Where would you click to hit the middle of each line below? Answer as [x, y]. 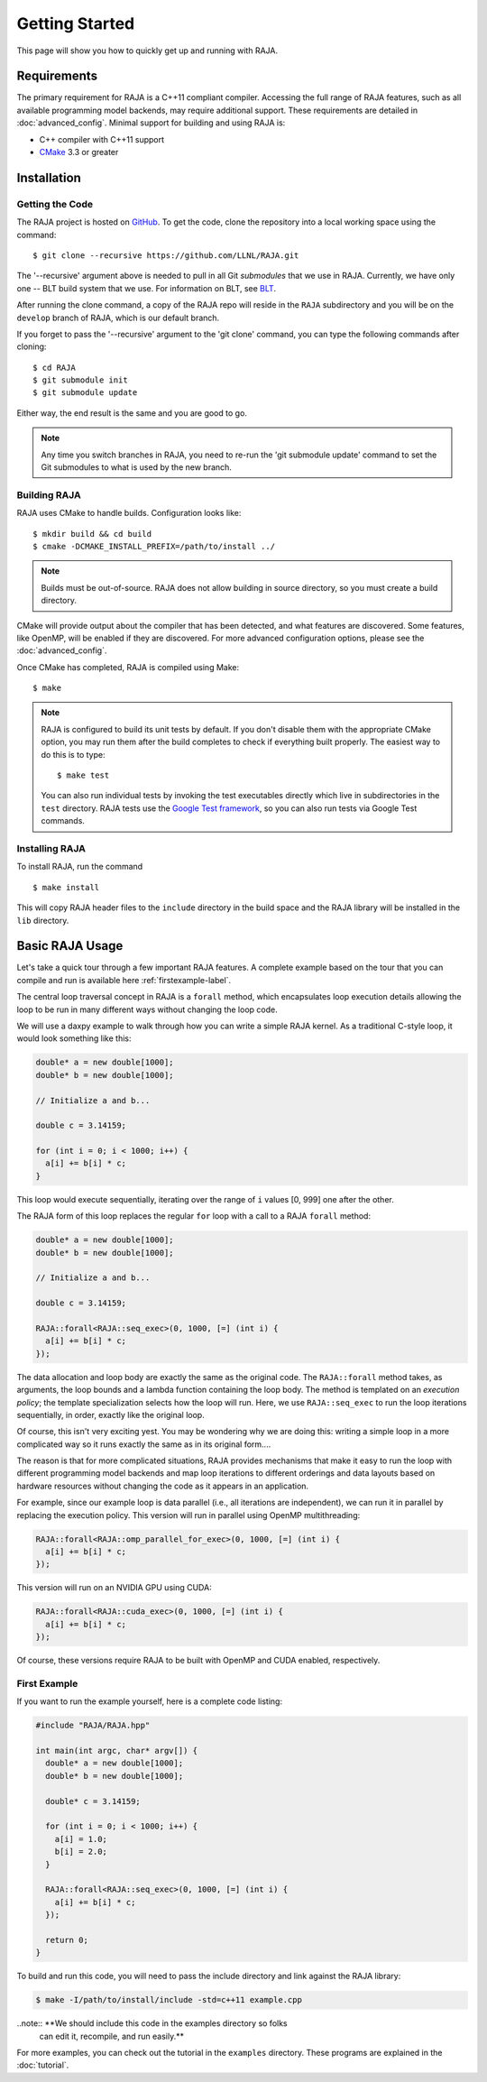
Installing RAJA [51, 848]
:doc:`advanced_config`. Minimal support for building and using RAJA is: [151, 123]
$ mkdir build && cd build [92, 534]
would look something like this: [74, 1038]
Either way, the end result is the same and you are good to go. [132, 413]
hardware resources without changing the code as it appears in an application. [163, 1486]
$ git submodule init [80, 380]
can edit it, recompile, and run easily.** [112, 2036]
